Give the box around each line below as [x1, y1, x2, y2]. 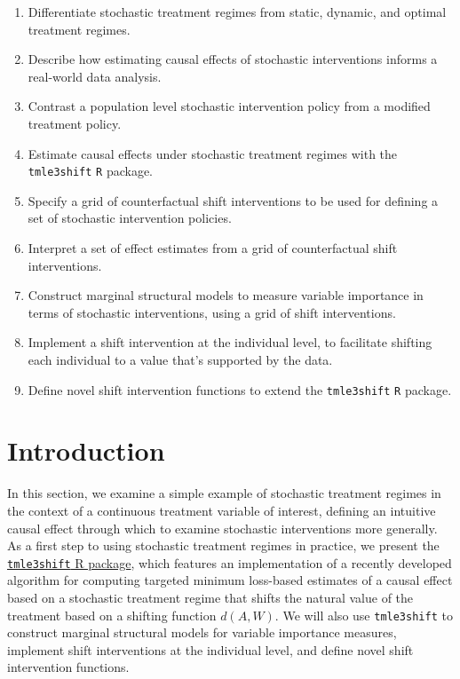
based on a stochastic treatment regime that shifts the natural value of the [7, 588, 414, 606]
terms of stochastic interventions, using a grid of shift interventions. [28, 303, 396, 321]
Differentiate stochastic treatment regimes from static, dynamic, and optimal [28, 3, 447, 20]
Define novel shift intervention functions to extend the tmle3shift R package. [28, 380, 452, 399]
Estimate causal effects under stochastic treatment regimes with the [28, 144, 398, 162]
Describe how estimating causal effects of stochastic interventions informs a [28, 50, 438, 68]
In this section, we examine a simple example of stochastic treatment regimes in [7, 484, 441, 502]
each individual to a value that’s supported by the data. [28, 350, 333, 368]
